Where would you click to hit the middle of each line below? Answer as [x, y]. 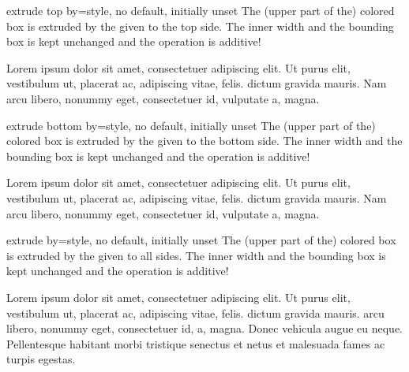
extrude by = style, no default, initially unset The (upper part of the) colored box [201, 240]
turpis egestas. [41, 359]
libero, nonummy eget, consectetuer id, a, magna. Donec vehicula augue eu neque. [204, 328]
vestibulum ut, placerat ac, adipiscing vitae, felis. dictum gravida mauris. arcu [195, 312]
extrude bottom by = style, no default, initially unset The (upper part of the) [191, 125]
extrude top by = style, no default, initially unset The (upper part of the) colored [201, 10]
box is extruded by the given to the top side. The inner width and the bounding [200, 26]
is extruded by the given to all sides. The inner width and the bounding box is [196, 255]
